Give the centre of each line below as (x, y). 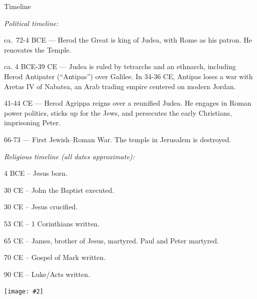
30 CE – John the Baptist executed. (59, 190)
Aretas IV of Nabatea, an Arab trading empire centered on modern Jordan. (120, 86)
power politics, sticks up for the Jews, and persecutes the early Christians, (118, 112)
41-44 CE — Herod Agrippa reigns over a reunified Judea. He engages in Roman (128, 103)
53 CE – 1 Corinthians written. (52, 223)
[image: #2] (24, 292)
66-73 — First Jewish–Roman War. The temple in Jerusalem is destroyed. (118, 139)
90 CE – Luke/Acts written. (47, 274)
